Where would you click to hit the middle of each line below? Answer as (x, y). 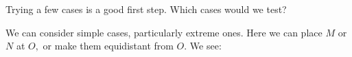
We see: (206, 46)
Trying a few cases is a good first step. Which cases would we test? (146, 9)
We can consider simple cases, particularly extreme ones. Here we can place (164, 32)
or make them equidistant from (108, 46)
